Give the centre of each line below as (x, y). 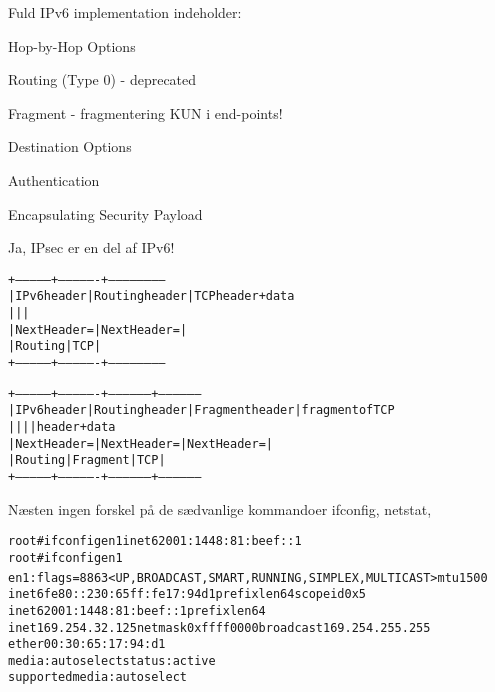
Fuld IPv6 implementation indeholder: (125, 12)
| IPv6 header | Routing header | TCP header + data (151, 296)
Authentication (54, 179)
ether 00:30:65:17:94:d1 (87, 644)
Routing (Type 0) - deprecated (102, 79)
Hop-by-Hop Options (72, 45)
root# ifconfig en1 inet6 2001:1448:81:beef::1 (155, 541)
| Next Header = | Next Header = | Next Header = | (140, 443)
